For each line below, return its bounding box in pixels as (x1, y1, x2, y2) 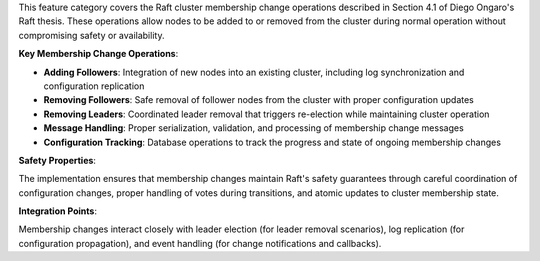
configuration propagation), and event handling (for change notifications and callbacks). (18, 237, 382, 249)
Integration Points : (18, 205, 97, 217)
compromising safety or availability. (18, 29, 165, 41)
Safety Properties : (18, 154, 97, 166)
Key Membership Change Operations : (18, 48, 179, 60)
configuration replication (43, 80, 145, 92)
